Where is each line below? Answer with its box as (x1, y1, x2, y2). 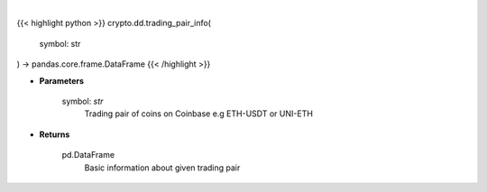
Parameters (39, 75, 85, 86)
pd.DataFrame (61, 150, 115, 160)
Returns (39, 129, 70, 140)
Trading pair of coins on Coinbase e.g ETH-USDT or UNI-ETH (84, 108, 313, 119)
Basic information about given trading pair (84, 162, 241, 173)
